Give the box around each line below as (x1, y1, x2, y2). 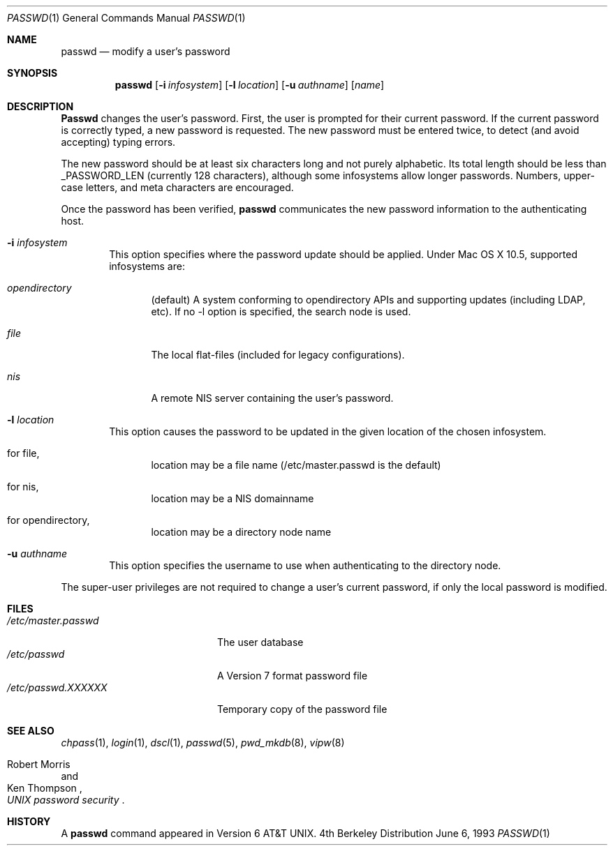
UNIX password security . (7, 794, 125, 806)
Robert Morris (7, 758, 71, 770)
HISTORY (7, 815, 51, 827)
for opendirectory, (7, 514, 90, 526)
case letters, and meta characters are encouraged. (61, 181, 294, 193)
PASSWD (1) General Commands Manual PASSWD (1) (7, 12, 246, 24)
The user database (217, 636, 304, 648)
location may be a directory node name (151, 526, 332, 538)
